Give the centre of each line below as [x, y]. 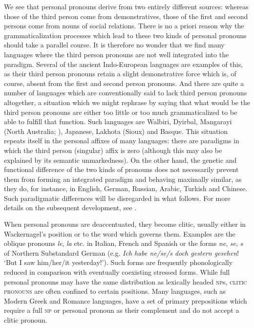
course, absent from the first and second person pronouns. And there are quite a [124, 83]
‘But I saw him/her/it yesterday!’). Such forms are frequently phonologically [118, 262]
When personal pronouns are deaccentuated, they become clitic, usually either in [125, 224]
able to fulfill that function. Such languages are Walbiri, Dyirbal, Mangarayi [118, 121]
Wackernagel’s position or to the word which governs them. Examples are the [120, 233]
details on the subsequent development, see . [70, 208]
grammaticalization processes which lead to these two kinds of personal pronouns [125, 35]
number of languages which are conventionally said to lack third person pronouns [126, 93]
